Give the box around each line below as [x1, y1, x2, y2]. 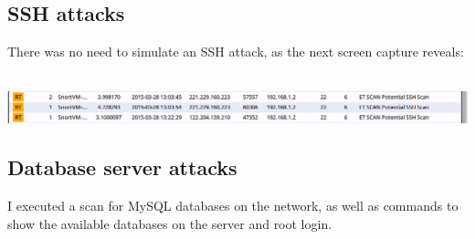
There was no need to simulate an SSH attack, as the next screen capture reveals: [7, 42, 464, 61]
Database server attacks [7, 153, 237, 182]
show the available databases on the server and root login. [7, 213, 332, 233]
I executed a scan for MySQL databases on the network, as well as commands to [7, 196, 459, 215]
